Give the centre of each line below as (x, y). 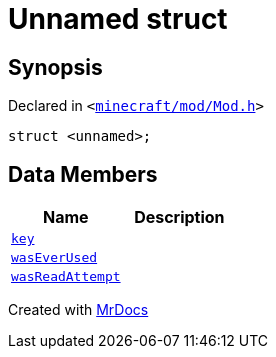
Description (179, 217)
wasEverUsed (54, 258)
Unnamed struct (118, 19)
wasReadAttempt (66, 277)
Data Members (83, 174)
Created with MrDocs (78, 310)
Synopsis (55, 67)
